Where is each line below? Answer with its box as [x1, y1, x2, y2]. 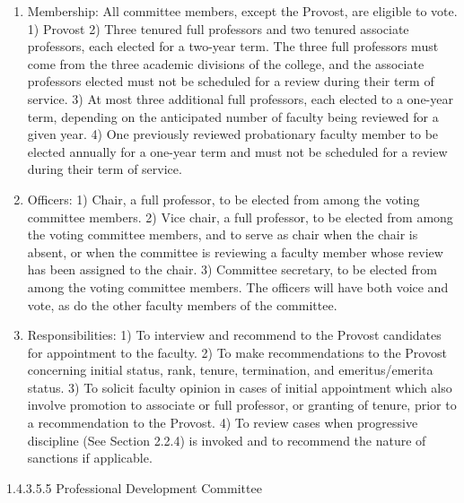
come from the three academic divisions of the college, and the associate [27, 54, 425, 73]
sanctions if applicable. [27, 448, 153, 467]
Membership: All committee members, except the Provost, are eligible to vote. [27, 2, 458, 20]
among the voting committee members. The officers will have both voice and [27, 277, 449, 296]
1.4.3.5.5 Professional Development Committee [6, 478, 262, 497]
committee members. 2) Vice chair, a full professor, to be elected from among [27, 207, 453, 226]
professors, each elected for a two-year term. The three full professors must [27, 37, 439, 56]
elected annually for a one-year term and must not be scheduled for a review [27, 142, 448, 160]
